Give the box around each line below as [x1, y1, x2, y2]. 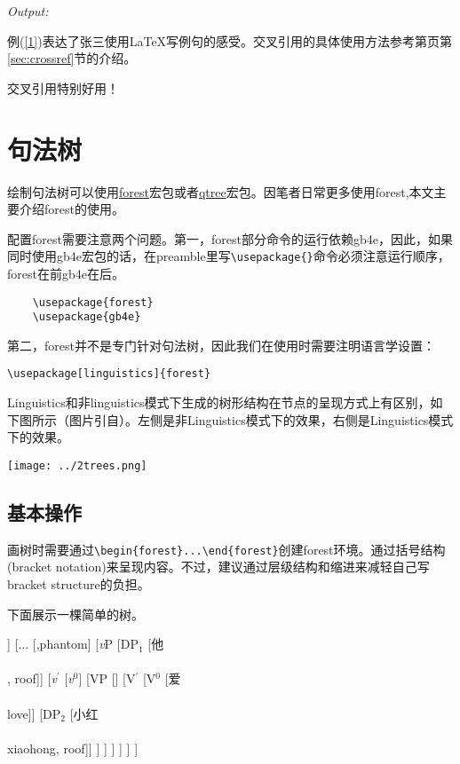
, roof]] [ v [7, 669, 57, 688]
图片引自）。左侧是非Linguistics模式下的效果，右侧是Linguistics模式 [68, 410, 454, 429]
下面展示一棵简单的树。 [7, 604, 144, 623]
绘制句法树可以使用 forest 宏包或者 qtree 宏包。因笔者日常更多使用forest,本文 [7, 182, 434, 201]
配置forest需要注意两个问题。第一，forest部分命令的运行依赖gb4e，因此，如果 [7, 229, 453, 248]
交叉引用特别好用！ [7, 78, 119, 97]
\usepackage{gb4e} [32, 311, 141, 324]
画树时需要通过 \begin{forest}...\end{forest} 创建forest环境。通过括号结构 [7, 540, 446, 558]
